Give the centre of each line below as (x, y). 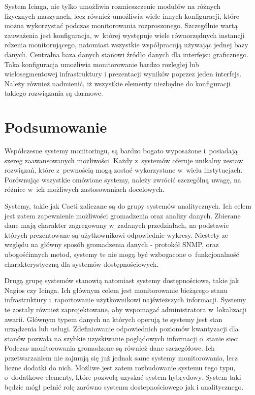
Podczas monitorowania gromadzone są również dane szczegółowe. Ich (110, 348)
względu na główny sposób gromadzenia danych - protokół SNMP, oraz (112, 244)
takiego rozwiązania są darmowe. (54, 93)
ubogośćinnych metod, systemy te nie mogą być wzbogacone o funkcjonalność (122, 254)
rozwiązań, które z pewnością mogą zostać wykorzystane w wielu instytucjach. (124, 170)
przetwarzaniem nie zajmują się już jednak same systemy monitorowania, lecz (121, 357)
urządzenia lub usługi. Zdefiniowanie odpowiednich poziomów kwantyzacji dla (122, 329)
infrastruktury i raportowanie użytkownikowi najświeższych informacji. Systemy (125, 300)
